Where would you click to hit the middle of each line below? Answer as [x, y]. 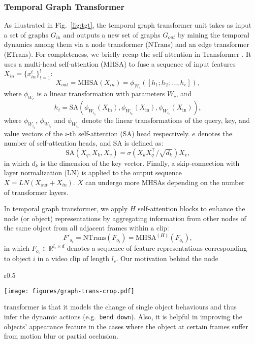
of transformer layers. [36, 192]
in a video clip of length [74, 258]
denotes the [215, 133]
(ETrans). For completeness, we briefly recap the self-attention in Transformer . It [127, 54]
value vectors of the [33, 133]
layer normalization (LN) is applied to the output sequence [93, 172]
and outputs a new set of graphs [112, 34]
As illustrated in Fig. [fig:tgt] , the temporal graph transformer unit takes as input [128, 25]
